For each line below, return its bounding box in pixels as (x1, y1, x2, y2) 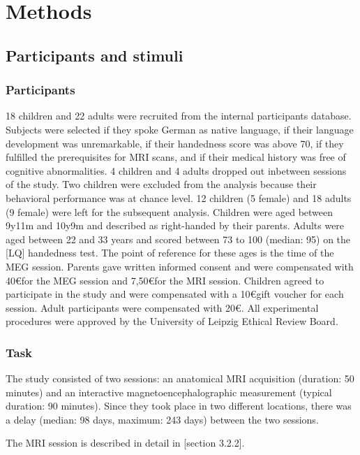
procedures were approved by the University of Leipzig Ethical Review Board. (6, 314, 338, 328)
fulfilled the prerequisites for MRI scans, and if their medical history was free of (6, 150, 346, 164)
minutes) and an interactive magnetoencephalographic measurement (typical (6, 384, 332, 399)
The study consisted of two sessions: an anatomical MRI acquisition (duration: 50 (6, 371, 354, 386)
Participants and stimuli (6, 44, 183, 66)
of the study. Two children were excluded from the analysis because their (6, 177, 317, 192)
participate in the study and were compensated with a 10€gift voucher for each (6, 287, 344, 301)
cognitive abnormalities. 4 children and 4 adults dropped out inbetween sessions (6, 163, 347, 178)
